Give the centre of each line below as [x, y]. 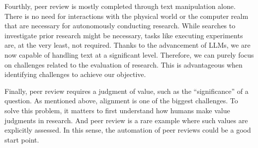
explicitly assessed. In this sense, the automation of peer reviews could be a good [128, 130]
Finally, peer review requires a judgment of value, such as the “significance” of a [127, 91]
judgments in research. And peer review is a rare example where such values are [126, 120]
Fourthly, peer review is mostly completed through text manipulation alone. [120, 6]
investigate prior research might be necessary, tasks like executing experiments [124, 35]
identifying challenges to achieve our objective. [75, 74]
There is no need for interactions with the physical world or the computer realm [127, 16]
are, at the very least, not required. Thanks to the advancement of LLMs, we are [128, 45]
